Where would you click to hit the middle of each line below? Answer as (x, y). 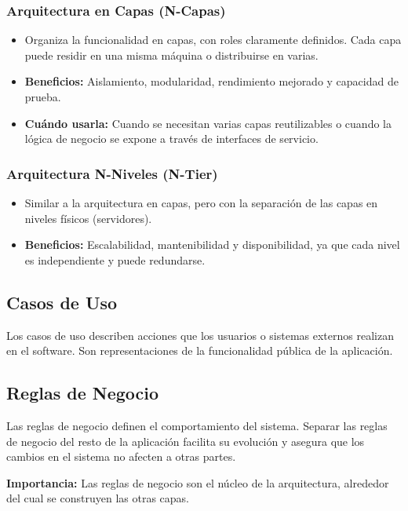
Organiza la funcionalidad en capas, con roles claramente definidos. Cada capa (213, 40)
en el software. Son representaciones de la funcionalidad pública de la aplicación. (200, 350)
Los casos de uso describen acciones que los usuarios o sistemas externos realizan (200, 335)
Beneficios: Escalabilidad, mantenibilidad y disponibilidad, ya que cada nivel (212, 245)
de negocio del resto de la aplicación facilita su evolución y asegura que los (186, 441)
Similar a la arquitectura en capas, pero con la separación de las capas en (201, 203)
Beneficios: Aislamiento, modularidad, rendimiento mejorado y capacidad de (211, 81)
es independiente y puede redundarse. (115, 259)
